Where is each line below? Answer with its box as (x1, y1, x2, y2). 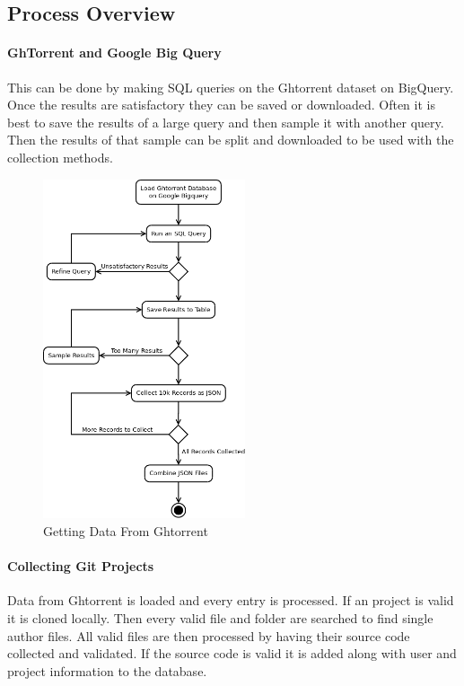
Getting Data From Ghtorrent (43, 522, 208, 541)
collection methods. (7, 147, 113, 166)
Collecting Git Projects (7, 557, 154, 576)
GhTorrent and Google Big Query (7, 43, 222, 62)
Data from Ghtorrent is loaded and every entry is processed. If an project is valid (7, 591, 454, 610)
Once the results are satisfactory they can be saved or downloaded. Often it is (7, 95, 435, 114)
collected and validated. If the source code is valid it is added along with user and (7, 644, 457, 663)
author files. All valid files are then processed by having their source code (7, 626, 410, 645)
